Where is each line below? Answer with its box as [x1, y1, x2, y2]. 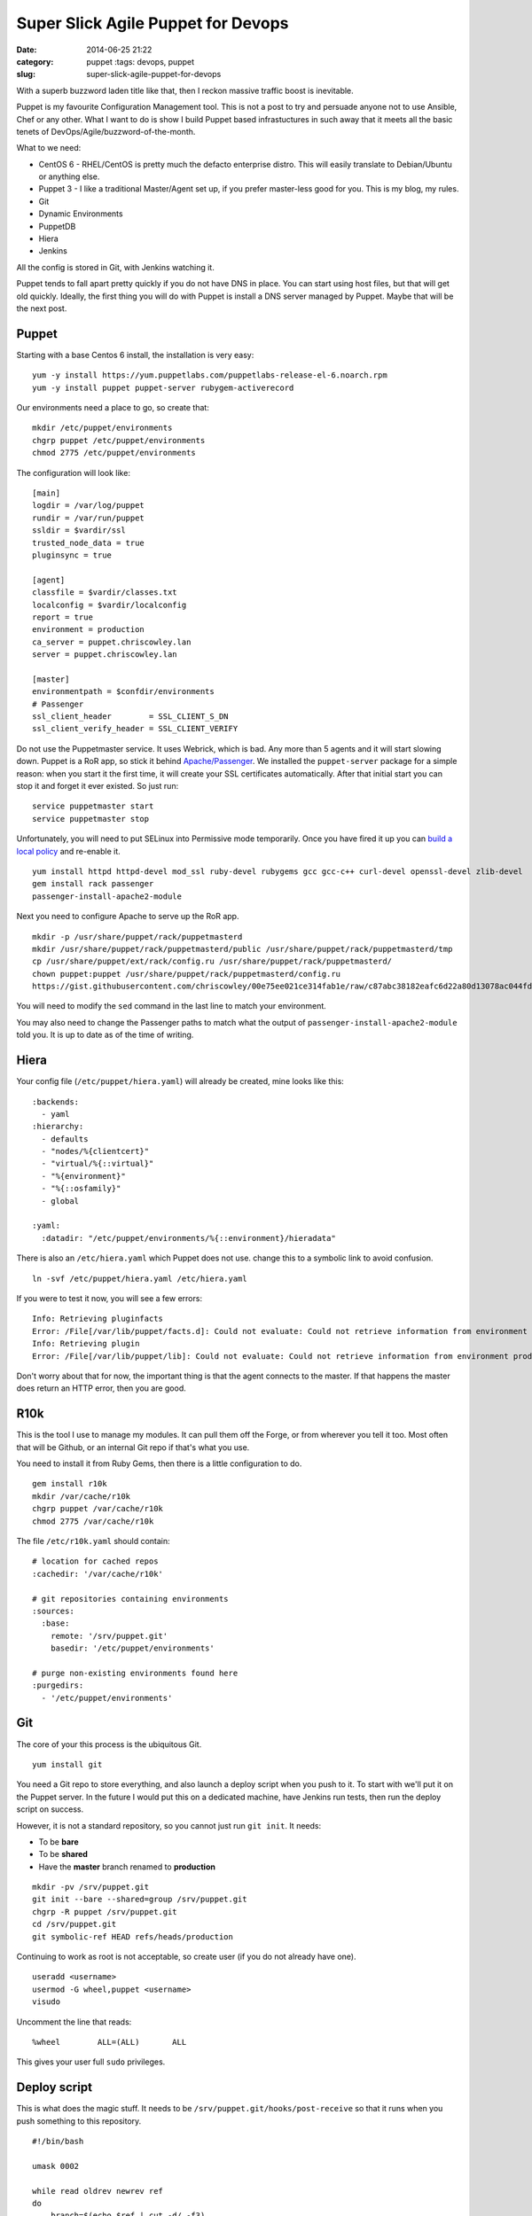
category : [16, 56, 54, 66]
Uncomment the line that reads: [16, 2017, 132, 2027]
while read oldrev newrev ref [32, 2186, 164, 2196]
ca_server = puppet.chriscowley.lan [32, 636, 192, 647]
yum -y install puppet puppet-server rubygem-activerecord [32, 382, 294, 393]
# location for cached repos [32, 1557, 159, 1566]
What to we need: [16, 143, 82, 153]
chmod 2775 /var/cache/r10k [32, 1516, 154, 1526]
